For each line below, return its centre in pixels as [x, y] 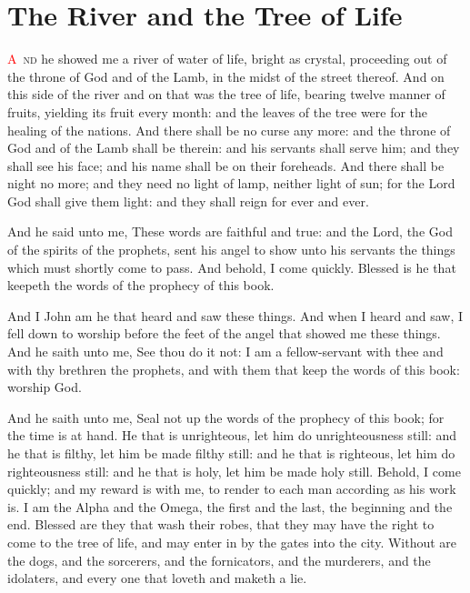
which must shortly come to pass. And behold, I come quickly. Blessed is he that [232, 267]
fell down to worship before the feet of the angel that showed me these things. [224, 333]
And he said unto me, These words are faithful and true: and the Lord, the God [230, 231]
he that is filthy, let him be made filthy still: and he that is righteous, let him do [231, 453]
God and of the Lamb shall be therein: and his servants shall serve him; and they [234, 148]
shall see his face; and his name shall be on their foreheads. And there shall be [226, 165]
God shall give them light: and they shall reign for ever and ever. [188, 201]
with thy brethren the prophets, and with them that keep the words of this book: [234, 369]
